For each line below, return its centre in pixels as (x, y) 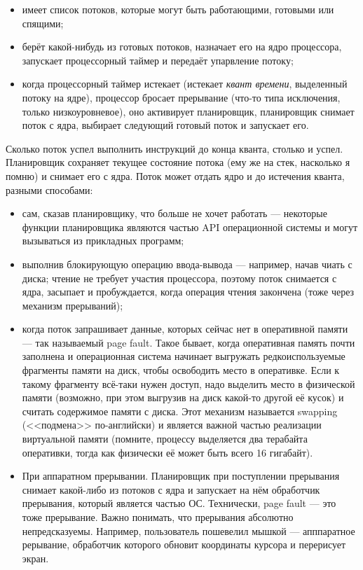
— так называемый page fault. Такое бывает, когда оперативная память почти (189, 342)
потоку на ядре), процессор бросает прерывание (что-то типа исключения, (181, 97)
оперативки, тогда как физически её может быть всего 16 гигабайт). (167, 452)
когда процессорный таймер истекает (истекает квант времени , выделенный (185, 84)
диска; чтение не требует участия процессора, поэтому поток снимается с (179, 278)
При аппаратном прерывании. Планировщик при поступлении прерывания (181, 476)
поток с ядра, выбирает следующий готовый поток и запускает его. (165, 125)
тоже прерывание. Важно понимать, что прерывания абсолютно (158, 517)
